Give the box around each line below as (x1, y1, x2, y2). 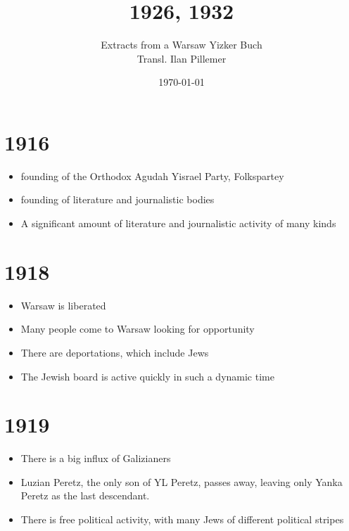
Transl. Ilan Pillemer (137, 51, 227, 65)
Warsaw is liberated (20, 298, 106, 312)
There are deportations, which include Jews (20, 345, 209, 359)
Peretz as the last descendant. (20, 488, 150, 503)
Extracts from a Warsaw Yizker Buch (101, 37, 262, 52)
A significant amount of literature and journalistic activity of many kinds (20, 216, 336, 231)
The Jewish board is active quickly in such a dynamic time (20, 369, 274, 383)
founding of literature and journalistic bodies (20, 192, 215, 207)
